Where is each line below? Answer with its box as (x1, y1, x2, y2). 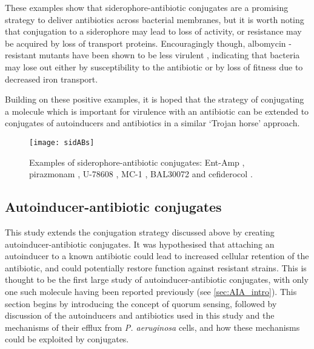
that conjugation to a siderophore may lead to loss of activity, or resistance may (5, 25, 302, 38)
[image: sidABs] (29, 138, 95, 147)
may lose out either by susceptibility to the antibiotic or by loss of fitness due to (5, 60, 303, 73)
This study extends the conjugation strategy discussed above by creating (5, 225, 275, 238)
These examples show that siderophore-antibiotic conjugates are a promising (5, 1, 289, 13)
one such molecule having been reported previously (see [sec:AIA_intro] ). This (5, 285, 297, 297)
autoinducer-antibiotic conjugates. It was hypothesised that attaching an (5, 237, 275, 250)
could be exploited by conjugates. (5, 333, 129, 345)
